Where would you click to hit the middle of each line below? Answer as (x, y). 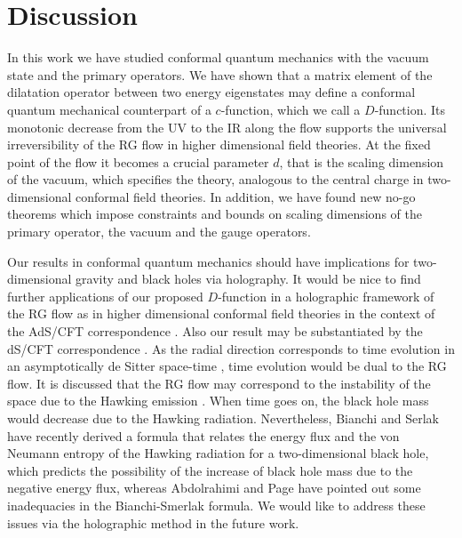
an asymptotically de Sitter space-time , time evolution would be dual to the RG (227, 366)
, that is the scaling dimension (362, 161)
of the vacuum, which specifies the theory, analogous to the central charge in (215, 179)
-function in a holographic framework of (326, 296)
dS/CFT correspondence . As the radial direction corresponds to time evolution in (231, 348)
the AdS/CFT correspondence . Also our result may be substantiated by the (215, 331)
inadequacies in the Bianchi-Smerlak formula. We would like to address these (216, 505)
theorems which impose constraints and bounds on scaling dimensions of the (215, 214)
